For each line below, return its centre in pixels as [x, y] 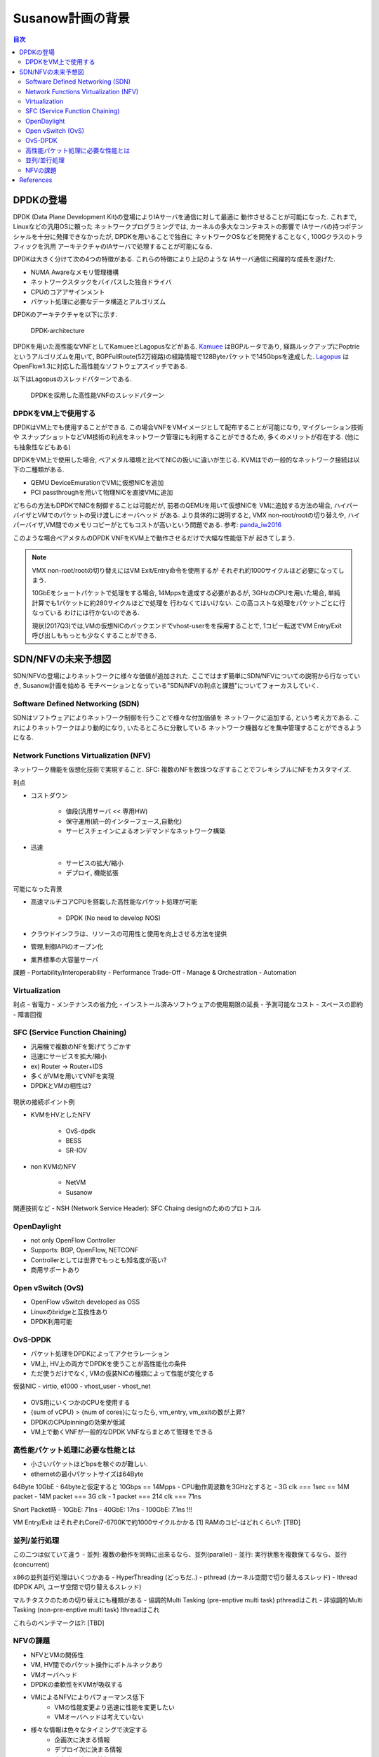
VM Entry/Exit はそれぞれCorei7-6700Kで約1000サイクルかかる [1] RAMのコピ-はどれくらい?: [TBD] [157, 1522]
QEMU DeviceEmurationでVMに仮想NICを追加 [97, 482]
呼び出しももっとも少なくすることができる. [94, 635]
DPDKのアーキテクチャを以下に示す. [65, 315]
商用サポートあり [55, 1270]
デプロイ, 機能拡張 [92, 873]
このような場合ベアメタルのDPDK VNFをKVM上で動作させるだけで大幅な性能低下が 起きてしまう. [154, 538]
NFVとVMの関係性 [57, 1654]
